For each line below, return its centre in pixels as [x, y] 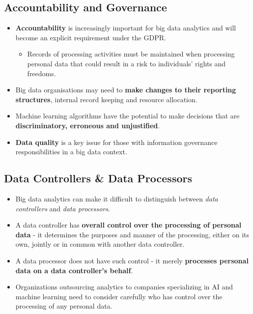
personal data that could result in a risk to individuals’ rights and [126, 63]
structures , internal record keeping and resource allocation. [106, 99]
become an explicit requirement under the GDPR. [91, 37]
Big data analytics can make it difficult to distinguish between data [117, 198]
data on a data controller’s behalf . [74, 270]
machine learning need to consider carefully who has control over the [119, 296]
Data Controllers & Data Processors [98, 178]
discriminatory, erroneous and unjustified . [88, 125]
